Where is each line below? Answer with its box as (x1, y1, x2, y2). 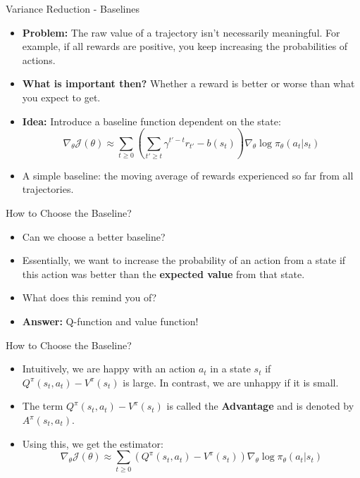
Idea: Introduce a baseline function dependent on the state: (22, 113, 281, 128)
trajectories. (22, 182, 74, 196)
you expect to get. (22, 89, 101, 104)
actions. (22, 52, 56, 67)
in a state (210, 361, 251, 376)
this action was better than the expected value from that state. (22, 266, 305, 281)
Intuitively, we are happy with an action (22, 361, 196, 376)
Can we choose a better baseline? (22, 229, 166, 244)
